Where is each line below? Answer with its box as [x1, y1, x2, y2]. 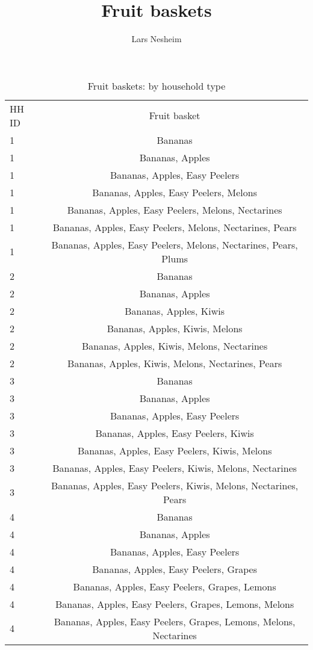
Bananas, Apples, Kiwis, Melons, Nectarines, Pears [67, 356, 282, 370]
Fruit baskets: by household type [87, 78, 226, 93]
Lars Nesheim [131, 32, 182, 45]
